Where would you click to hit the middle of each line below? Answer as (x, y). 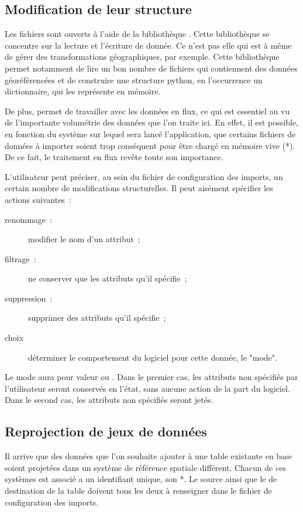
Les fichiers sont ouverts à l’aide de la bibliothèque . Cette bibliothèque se (137, 34)
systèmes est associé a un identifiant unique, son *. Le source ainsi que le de (141, 479)
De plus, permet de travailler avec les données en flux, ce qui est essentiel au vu (147, 111)
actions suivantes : (38, 199)
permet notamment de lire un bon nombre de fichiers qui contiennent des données (151, 68)
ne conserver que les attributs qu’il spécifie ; (108, 278)
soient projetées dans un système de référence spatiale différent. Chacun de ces (145, 467)
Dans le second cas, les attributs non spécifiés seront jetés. (109, 400)
